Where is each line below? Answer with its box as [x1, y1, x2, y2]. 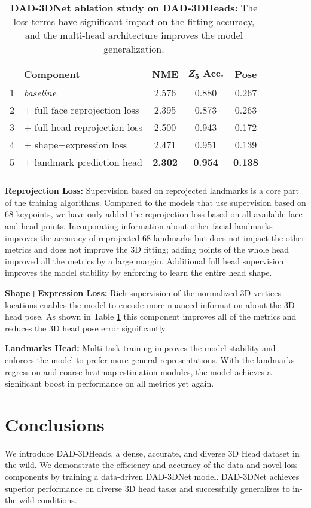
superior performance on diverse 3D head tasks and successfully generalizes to [5, 482, 290, 494]
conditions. [37, 494, 77, 506]
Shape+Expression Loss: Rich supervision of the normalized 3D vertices [5, 286, 281, 299]
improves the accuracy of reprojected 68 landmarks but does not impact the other [5, 231, 305, 244]
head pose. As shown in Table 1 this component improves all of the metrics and [5, 310, 297, 323]
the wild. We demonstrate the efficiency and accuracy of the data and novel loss [5, 458, 298, 471]
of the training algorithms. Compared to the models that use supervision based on [5, 196, 306, 208]
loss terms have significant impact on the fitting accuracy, [13, 14, 255, 28]
